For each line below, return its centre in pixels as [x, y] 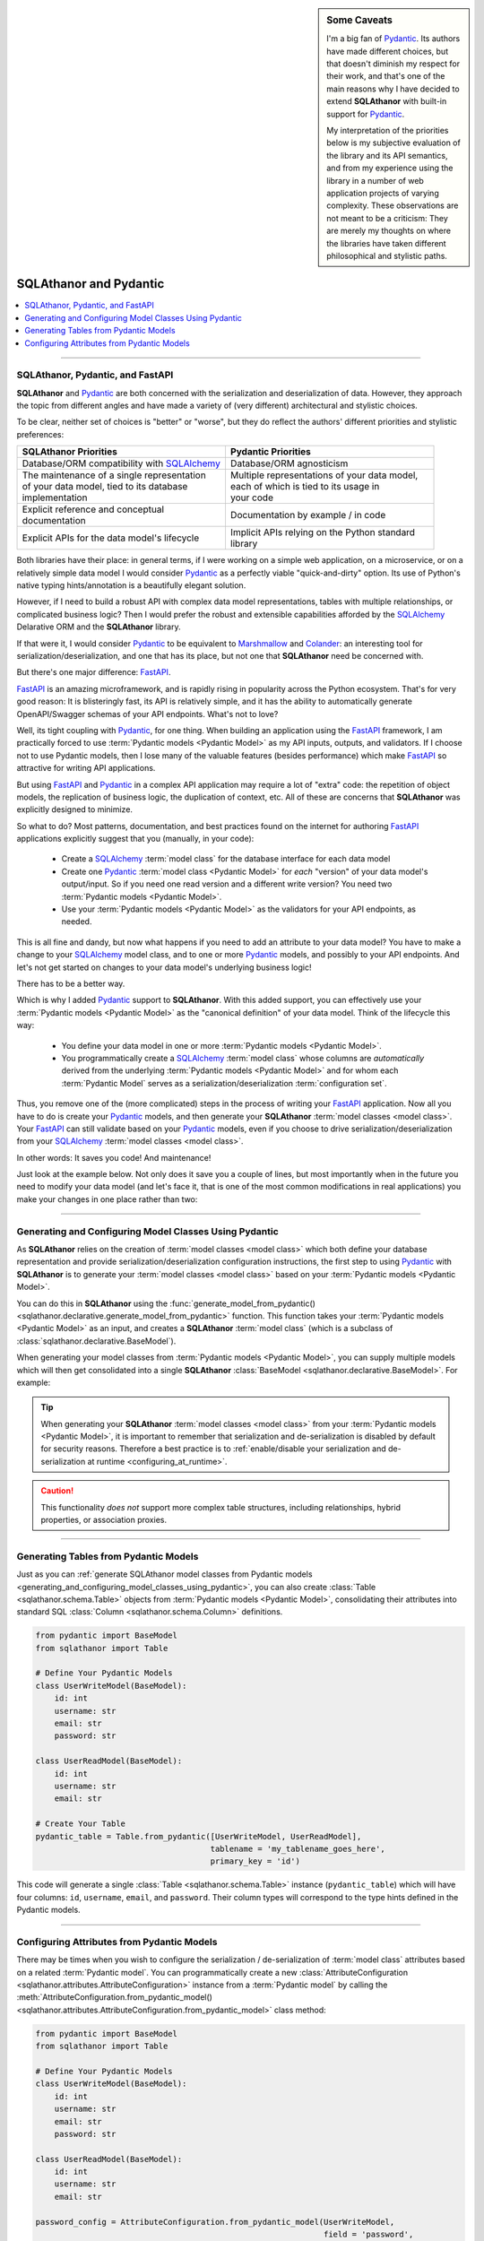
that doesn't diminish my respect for [393, 64]
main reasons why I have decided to [393, 89]
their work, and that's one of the [386, 76]
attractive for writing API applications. [86, 768]
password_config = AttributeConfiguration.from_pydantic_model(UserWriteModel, [215, 2222]
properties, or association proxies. [104, 1520]
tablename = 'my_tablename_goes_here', [298, 1848]
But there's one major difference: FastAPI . [94, 672]
